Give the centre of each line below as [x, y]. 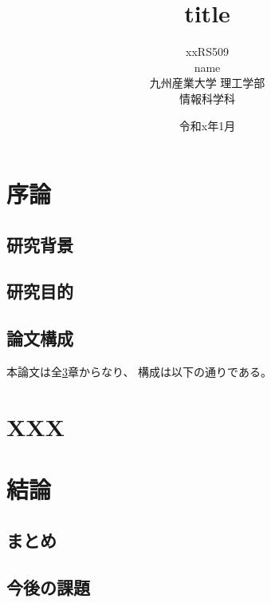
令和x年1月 [207, 125]
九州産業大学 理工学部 [207, 83]
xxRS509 [207, 52]
